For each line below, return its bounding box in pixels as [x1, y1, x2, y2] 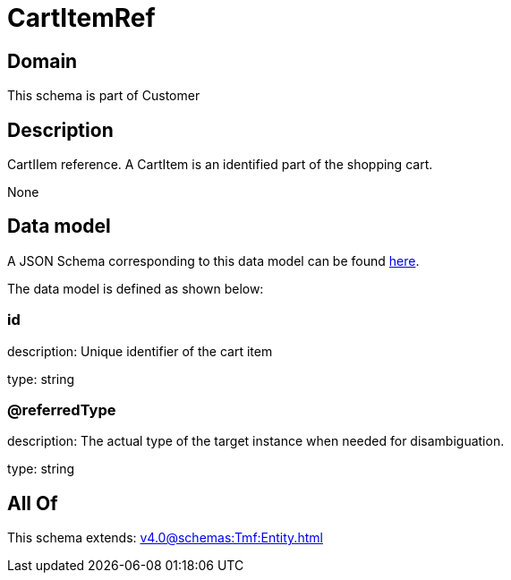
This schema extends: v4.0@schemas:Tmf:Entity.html [7, 530, 323, 546]
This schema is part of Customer [7, 88, 200, 104]
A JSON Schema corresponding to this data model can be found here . [7, 252, 420, 269]
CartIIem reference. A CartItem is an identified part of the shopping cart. [7, 157, 433, 173]
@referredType [7, 400, 116, 419]
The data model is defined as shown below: [7, 280, 264, 296]
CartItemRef [7, 3, 156, 33]
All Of [7, 491, 58, 515]
